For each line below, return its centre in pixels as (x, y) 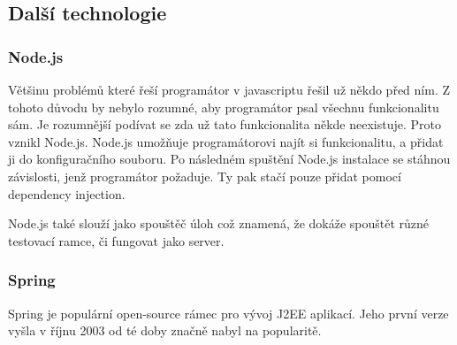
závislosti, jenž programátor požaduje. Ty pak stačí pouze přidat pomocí (205, 176)
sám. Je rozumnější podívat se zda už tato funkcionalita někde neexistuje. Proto (225, 124)
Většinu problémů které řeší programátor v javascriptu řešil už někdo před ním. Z (229, 89)
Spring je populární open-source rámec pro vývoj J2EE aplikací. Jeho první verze (228, 313)
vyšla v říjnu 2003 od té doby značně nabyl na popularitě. (165, 330)
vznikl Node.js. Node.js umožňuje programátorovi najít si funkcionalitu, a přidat (226, 141)
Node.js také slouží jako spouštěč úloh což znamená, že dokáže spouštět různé (219, 223)
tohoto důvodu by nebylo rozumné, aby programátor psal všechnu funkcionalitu (224, 107)
